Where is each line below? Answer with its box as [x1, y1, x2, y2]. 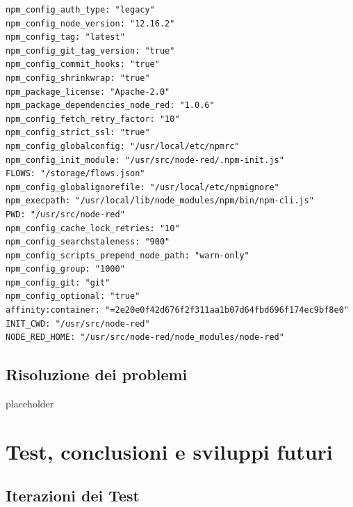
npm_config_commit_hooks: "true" [6, 59, 160, 70]
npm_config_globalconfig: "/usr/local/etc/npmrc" [6, 141, 240, 151]
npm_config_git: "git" [6, 277, 110, 288]
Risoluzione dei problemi [6, 364, 188, 385]
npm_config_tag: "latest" [6, 32, 125, 42]
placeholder [6, 396, 54, 411]
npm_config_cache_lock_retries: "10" [6, 223, 180, 233]
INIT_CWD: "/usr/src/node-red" [6, 318, 150, 329]
